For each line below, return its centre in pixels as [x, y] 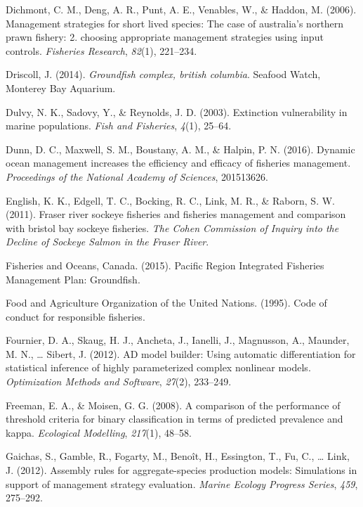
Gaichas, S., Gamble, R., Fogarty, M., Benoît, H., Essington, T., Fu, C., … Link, [178, 456]
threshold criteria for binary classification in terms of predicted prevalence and [174, 419]
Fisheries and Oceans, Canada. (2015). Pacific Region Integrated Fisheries [165, 265]
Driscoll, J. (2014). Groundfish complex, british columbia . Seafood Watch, [163, 74]
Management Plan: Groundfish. [73, 279]
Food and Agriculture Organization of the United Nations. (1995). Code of [166, 303]
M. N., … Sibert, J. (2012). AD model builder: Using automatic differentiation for [181, 353]
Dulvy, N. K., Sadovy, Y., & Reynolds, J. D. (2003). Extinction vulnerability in [177, 111]
